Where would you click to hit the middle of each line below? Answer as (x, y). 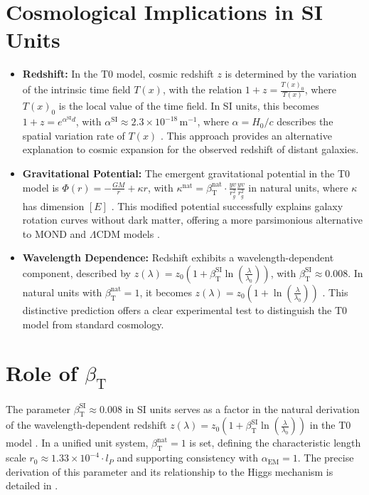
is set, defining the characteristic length (275, 443)
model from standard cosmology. (93, 324)
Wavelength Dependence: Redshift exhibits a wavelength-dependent (178, 257)
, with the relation (202, 89)
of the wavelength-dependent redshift (86, 425)
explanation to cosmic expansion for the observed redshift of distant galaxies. (191, 149)
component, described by (76, 272)
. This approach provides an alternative (246, 135)
